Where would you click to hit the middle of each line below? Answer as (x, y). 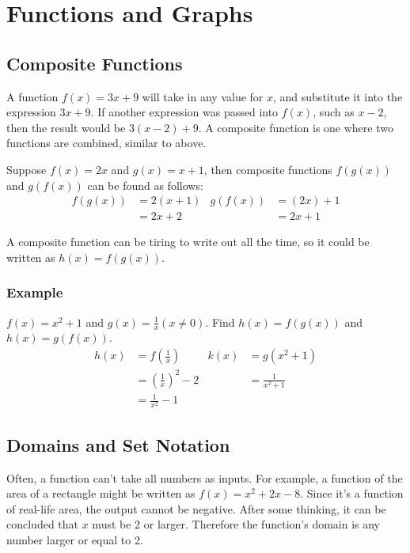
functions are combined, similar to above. (106, 143)
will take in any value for (203, 96)
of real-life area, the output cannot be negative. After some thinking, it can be (196, 508)
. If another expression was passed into (184, 112)
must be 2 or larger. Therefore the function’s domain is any (236, 524)
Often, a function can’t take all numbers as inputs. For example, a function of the (205, 477)
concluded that (43, 524)
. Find (220, 322)
